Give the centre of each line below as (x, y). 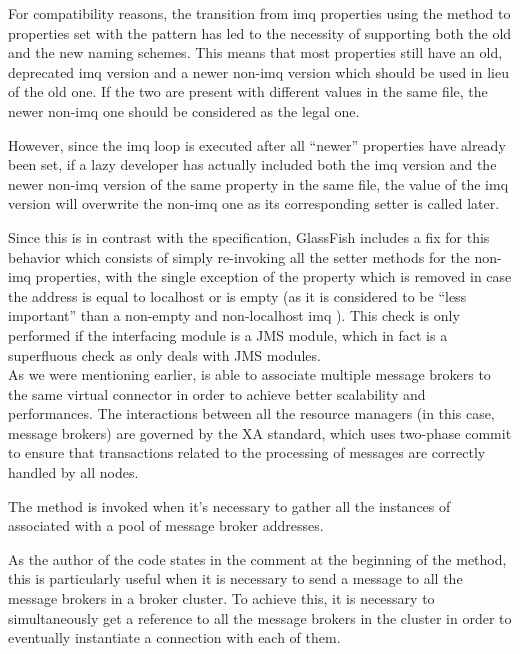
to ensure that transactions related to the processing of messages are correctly (247, 452)
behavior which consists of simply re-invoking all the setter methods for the (239, 256)
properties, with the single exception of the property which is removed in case (273, 276)
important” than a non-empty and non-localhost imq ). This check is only (234, 315)
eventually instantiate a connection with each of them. (174, 637)
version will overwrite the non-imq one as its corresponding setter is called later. (254, 203)
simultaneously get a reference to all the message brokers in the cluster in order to (260, 617)
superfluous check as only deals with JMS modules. (164, 354)
